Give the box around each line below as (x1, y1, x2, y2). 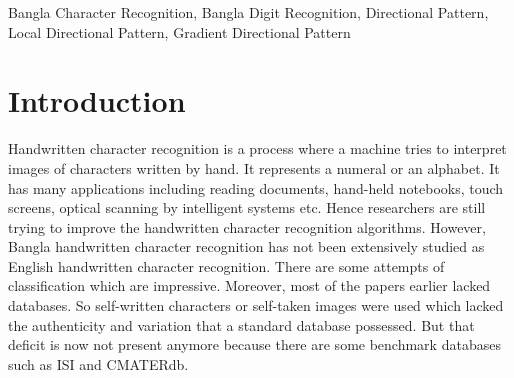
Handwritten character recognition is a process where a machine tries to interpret (8, 138, 507, 159)
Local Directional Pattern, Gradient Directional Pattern (8, 21, 351, 42)
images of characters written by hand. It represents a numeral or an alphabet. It (8, 157, 500, 178)
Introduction (8, 80, 186, 121)
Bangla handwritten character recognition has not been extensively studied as (8, 236, 485, 257)
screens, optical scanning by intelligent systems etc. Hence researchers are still (8, 197, 486, 218)
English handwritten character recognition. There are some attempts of (8, 255, 445, 276)
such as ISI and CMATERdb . (8, 353, 189, 374)
